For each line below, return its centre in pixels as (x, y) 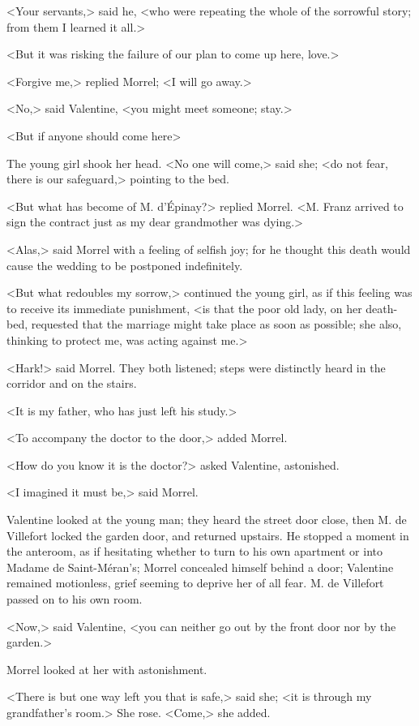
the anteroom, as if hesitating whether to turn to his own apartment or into (195, 551)
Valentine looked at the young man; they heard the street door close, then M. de (207, 520)
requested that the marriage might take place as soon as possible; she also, (216, 324)
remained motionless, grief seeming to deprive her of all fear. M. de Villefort (195, 583)
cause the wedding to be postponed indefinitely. (125, 265)
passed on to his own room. (75, 599)
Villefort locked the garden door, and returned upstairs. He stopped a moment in (208, 535)
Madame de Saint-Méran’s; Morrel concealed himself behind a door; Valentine (200, 567)
